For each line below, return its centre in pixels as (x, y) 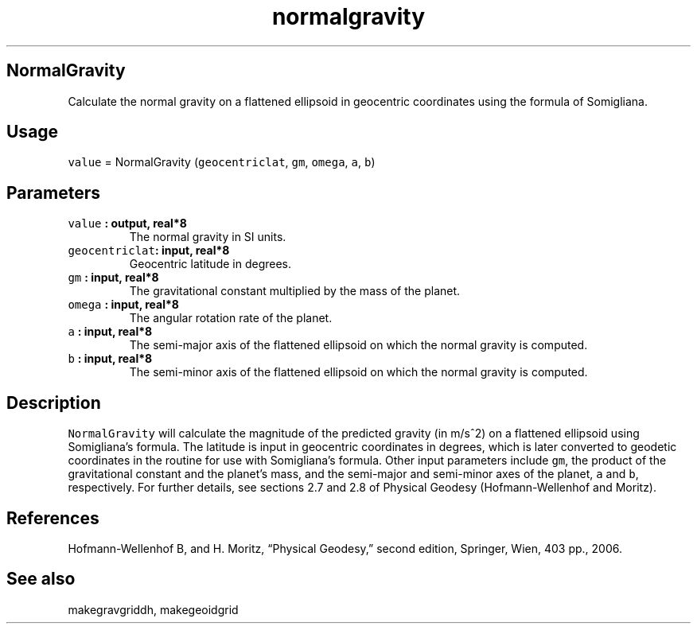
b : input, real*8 (110, 359)
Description (54, 402)
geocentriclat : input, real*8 (149, 251)
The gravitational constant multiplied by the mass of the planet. (295, 291)
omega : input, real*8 (123, 305)
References (53, 518)
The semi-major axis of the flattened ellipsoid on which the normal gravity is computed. (358, 345)
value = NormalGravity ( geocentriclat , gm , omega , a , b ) (222, 162)
